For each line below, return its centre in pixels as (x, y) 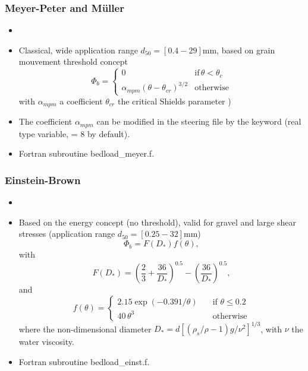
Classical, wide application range (78, 50)
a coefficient (81, 101)
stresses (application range (67, 234)
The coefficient (45, 121)
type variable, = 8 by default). (74, 133)
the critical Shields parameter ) (174, 101)
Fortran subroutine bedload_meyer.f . (87, 153)
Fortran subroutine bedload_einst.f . (84, 361)
